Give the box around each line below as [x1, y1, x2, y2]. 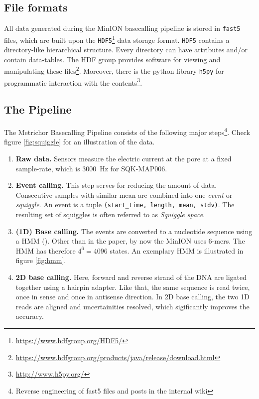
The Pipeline [4, 102, 72, 117]
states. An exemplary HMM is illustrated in [110, 245, 244, 256]
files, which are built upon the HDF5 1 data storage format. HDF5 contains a [4, 33, 230, 45]
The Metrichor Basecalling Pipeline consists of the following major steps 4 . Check [4, 126, 251, 137]
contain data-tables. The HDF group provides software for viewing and [4, 54, 221, 64]
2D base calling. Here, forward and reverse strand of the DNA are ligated [15, 271, 247, 282]
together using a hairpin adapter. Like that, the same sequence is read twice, [15, 281, 250, 292]
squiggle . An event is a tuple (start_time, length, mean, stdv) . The [15, 199, 235, 210]
